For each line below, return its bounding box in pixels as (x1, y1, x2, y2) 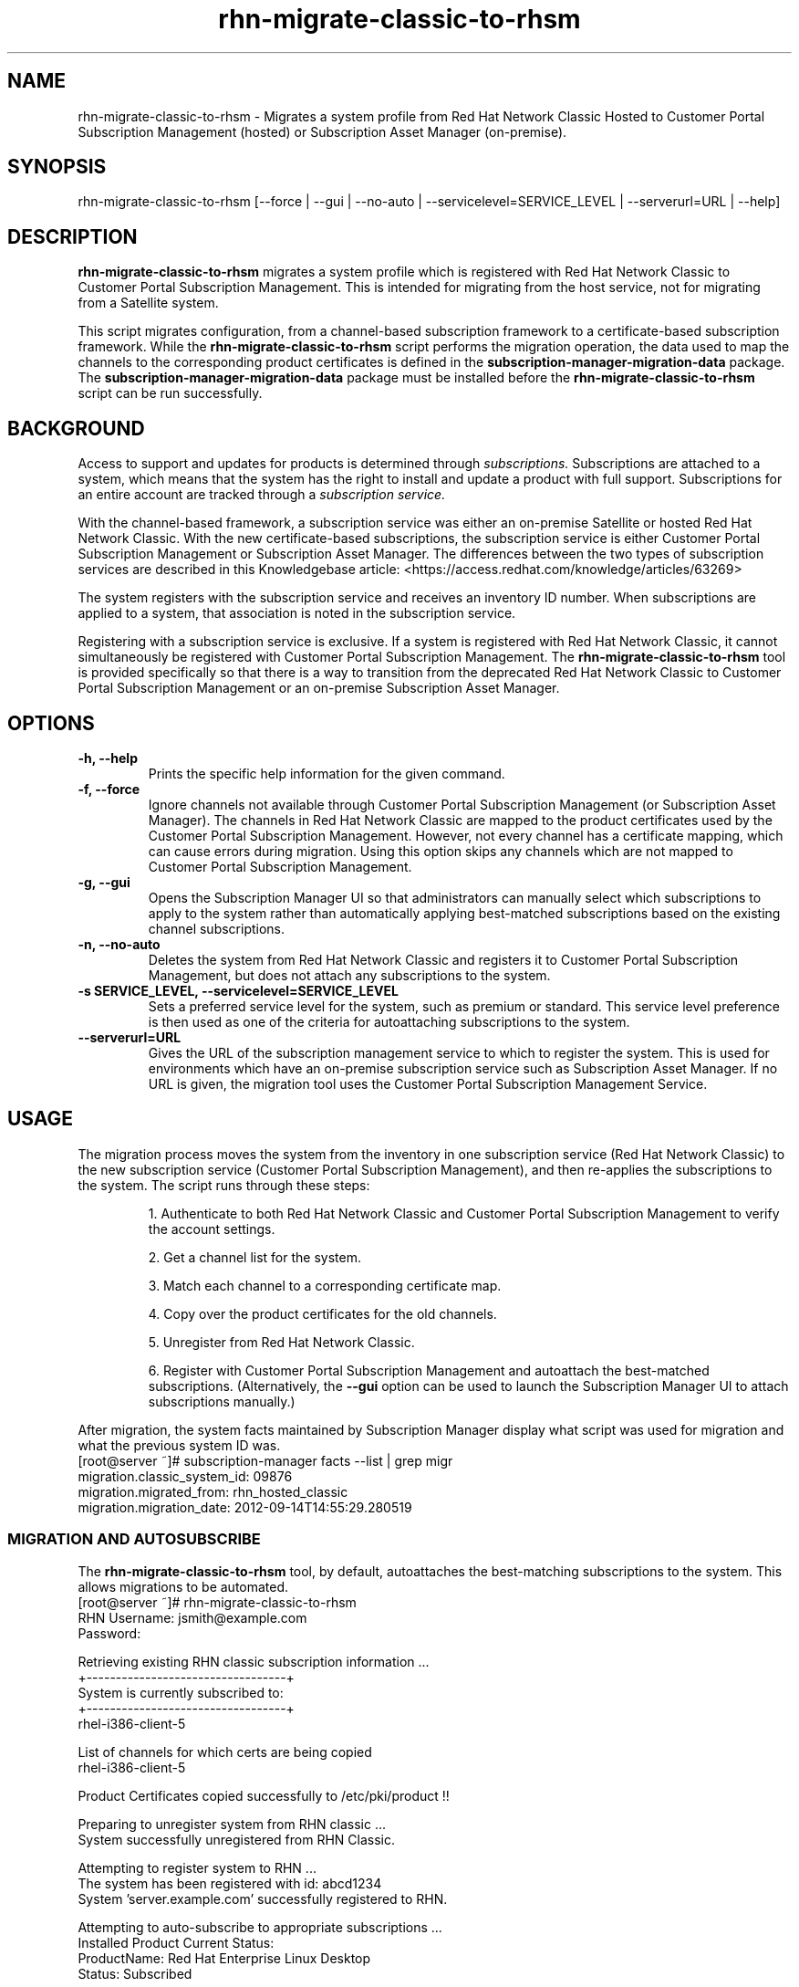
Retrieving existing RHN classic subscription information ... (78, 1653, 430, 1669)
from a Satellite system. (78, 295, 219, 311)
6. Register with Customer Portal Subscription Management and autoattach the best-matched (148, 1362, 710, 1378)
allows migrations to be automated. (78, 1578, 289, 1595)
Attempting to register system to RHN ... (78, 1859, 316, 1876)
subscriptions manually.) (148, 1393, 296, 1409)
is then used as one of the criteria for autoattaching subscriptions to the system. (148, 1013, 630, 1030)
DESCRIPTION (7, 225, 138, 248)
